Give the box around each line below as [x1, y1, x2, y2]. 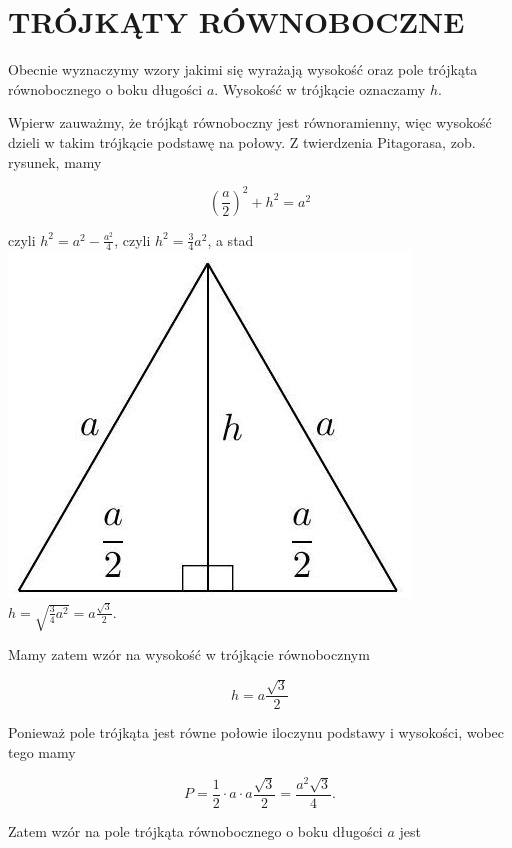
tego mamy [8, 742, 76, 762]
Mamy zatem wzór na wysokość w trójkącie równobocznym [8, 643, 370, 664]
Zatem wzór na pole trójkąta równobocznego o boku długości [8, 820, 383, 841]
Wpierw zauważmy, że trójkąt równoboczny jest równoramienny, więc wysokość [8, 112, 492, 133]
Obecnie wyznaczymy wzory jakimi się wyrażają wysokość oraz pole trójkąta [8, 59, 478, 80]
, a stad [207, 229, 254, 250]
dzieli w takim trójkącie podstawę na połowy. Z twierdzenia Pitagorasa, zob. [8, 131, 476, 152]
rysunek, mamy [8, 151, 102, 172]
